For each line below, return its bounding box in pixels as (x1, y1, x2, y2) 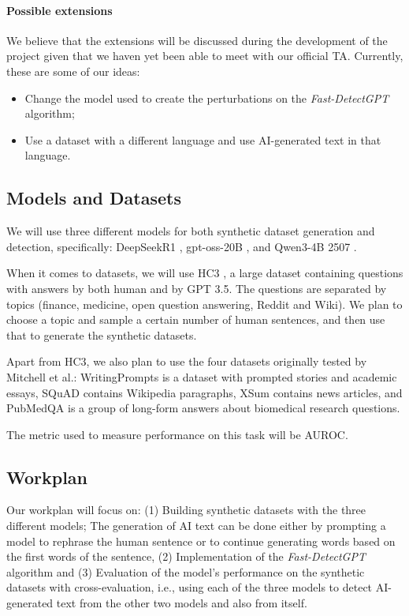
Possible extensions (6, 2, 113, 18)
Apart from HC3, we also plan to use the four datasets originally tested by (6, 353, 367, 370)
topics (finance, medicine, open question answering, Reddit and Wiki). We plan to (6, 295, 403, 312)
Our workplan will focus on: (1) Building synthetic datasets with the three (6, 501, 366, 518)
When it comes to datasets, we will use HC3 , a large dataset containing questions (6, 265, 403, 281)
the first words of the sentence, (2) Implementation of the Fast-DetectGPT (6, 548, 366, 565)
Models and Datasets (6, 186, 181, 210)
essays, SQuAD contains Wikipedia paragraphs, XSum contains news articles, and (6, 384, 403, 400)
